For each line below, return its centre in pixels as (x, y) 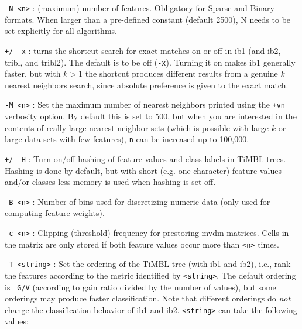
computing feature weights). (55, 213)
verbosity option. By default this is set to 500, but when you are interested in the (151, 116)
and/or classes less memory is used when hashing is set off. (110, 182)
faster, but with (33, 73)
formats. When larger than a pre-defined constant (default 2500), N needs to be (148, 19)
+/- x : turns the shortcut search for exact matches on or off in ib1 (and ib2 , (143, 50)
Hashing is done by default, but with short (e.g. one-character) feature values (143, 170)
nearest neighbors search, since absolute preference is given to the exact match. (147, 85)
